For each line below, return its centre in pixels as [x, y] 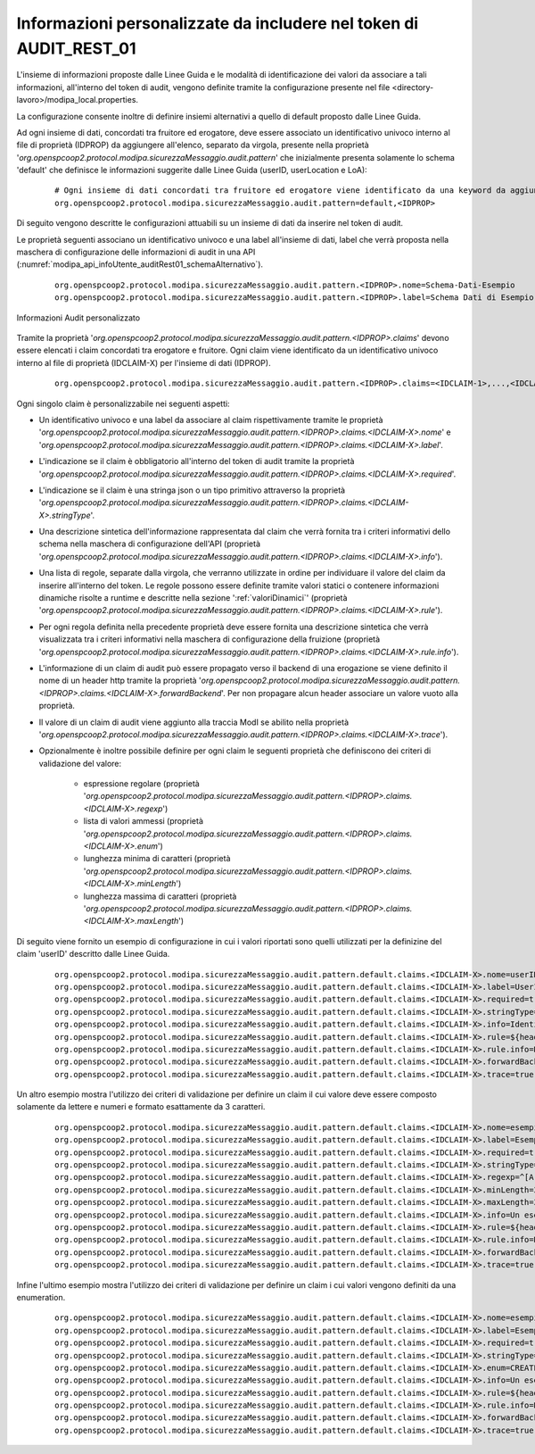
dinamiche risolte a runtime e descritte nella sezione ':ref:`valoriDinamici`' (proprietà [193, 598]
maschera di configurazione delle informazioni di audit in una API [136, 252]
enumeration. [41, 1297]
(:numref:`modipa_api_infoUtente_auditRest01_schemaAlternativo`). [140, 264]
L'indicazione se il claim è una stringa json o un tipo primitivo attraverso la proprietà [192, 490]
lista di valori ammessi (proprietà [144, 821]
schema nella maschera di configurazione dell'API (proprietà [150, 544]
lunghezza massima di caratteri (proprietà [160, 896]
